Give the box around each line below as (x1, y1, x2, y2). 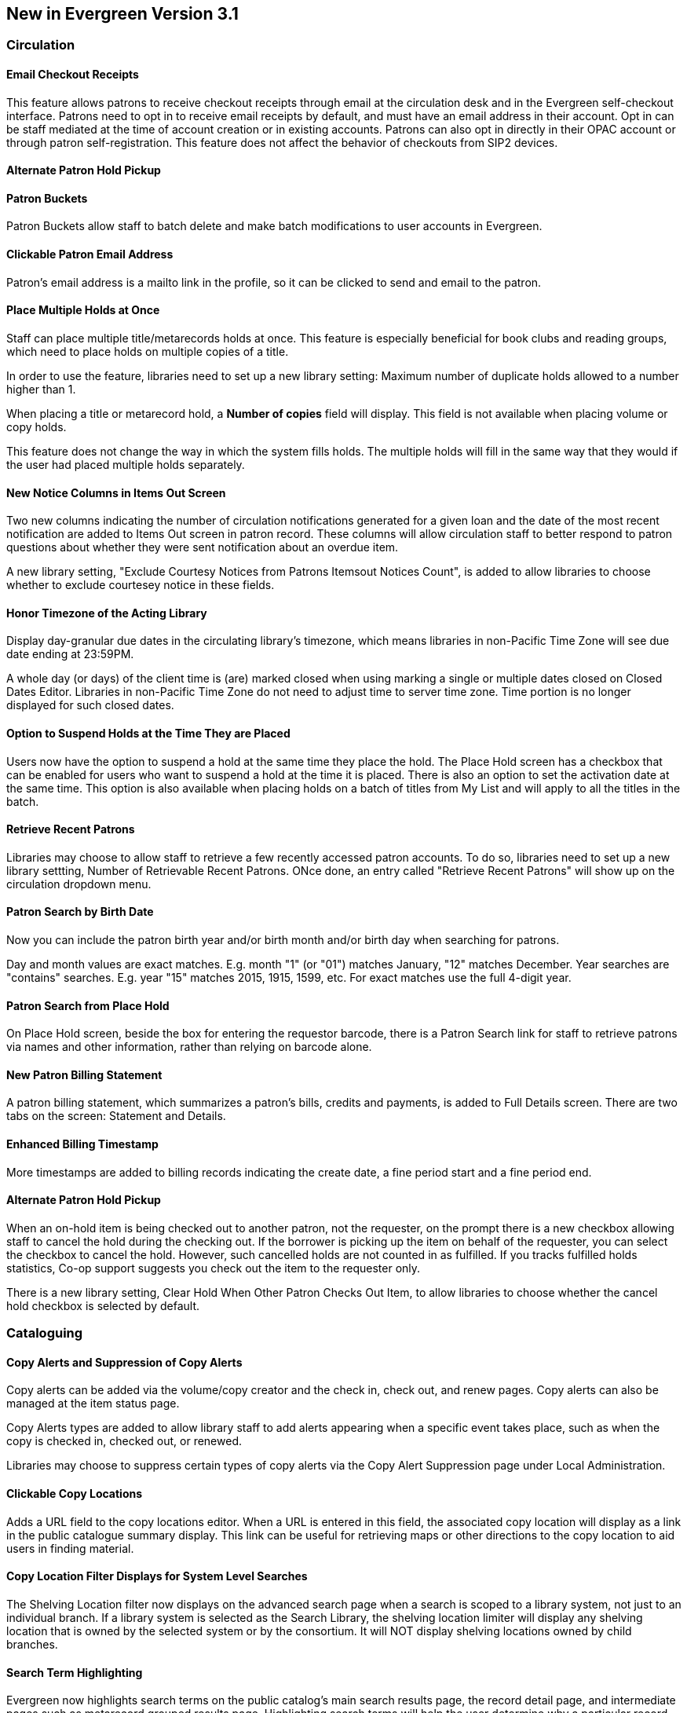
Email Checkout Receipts (6, 68, 139, 82)
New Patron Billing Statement (6, 1067, 163, 1082)
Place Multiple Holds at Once (6, 303, 160, 317)
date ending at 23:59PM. (6, 647, 134, 661)
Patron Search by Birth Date (6, 905, 154, 919)
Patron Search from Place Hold (6, 998, 170, 1012)
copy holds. (6, 419, 67, 434)
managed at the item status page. (6, 1396, 180, 1411)
